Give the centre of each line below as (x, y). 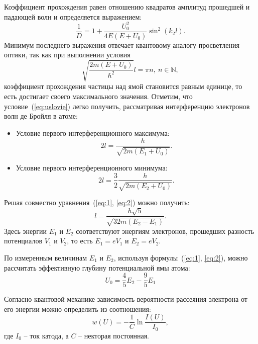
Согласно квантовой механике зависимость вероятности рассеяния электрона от (126, 299)
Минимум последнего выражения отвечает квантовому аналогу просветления (122, 45)
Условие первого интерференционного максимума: (93, 133)
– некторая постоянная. (114, 335)
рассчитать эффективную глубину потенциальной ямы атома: (97, 267)
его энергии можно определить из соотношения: (78, 309)
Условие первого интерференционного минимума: (92, 167)
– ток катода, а (46, 335)
